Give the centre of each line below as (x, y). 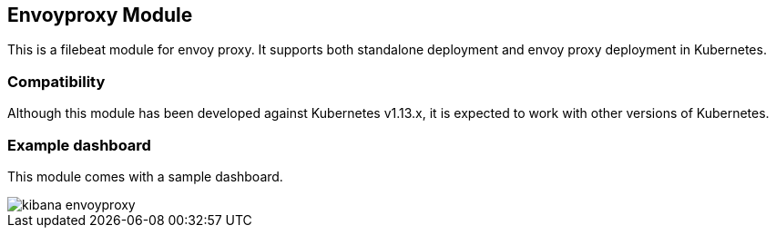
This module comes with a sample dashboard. (145, 176)
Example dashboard (79, 145)
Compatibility (56, 81)
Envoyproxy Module (100, 15)
